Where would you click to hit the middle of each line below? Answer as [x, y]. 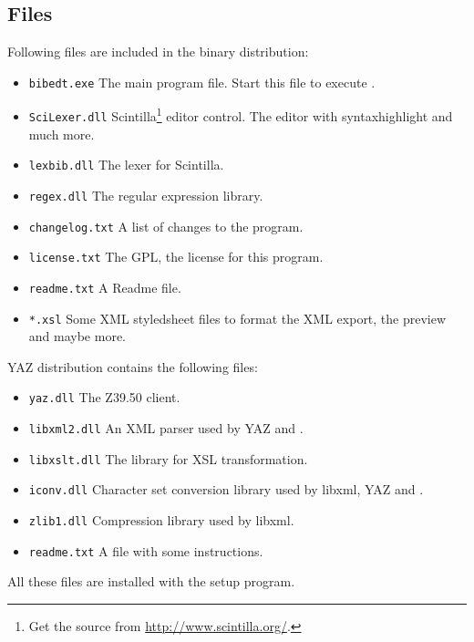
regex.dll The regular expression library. [146, 196]
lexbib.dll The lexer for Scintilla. [126, 165]
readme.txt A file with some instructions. [146, 550]
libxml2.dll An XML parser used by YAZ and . [166, 428]
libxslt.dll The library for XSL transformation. [168, 458]
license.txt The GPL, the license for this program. [176, 257]
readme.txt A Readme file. [105, 287]
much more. [62, 134]
